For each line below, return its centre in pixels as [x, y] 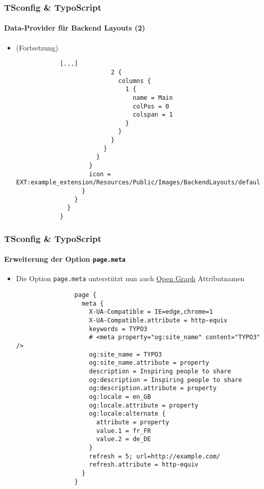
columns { [135, 81]
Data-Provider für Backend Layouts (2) [75, 28]
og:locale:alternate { [127, 414]
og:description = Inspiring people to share [165, 380]
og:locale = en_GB [120, 397]
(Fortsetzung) [37, 47]
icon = [100, 174]
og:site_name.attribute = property [149, 363]
